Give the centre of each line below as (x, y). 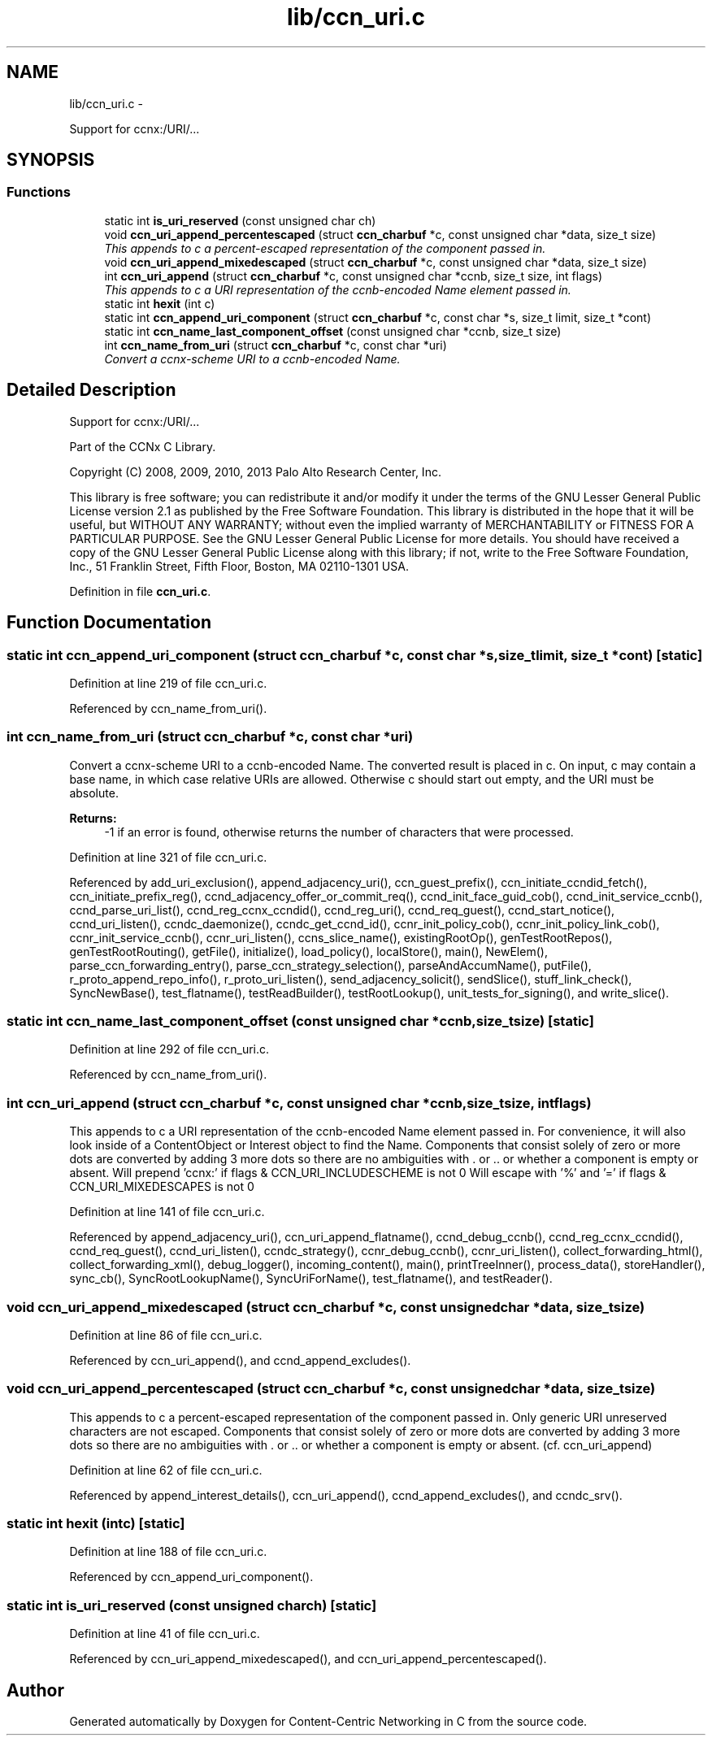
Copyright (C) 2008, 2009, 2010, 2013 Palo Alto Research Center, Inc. (255, 471)
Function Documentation (109, 623)
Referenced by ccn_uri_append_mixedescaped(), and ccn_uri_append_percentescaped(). (308, 1659)
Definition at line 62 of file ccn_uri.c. (166, 1470)
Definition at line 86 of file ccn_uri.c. (166, 1335)
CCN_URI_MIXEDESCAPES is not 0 (162, 1187)
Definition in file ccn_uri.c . (140, 591)
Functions (39, 192)
